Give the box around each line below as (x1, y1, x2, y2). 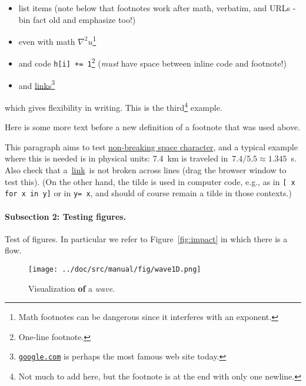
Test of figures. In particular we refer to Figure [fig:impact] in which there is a (5, 232, 288, 245)
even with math (18, 35, 75, 47)
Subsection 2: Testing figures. (5, 210, 127, 222)
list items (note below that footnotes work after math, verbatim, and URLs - (18, 2, 296, 14)
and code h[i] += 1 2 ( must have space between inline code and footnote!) (18, 55, 287, 70)
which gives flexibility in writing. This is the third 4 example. (5, 100, 222, 113)
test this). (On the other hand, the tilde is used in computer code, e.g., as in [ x (5, 175, 295, 187)
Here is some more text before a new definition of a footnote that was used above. (5, 121, 301, 133)
